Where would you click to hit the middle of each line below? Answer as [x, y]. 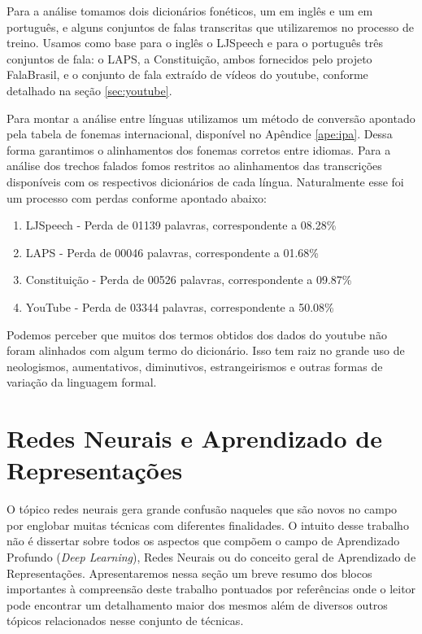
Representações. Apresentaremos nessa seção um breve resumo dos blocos [189, 573]
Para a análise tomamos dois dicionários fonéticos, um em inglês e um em [190, 11]
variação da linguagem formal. [82, 382]
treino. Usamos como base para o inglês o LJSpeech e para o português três [195, 43]
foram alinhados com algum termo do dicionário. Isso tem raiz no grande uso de [206, 350]
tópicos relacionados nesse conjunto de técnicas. [125, 621]
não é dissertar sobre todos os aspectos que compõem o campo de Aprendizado [203, 541]
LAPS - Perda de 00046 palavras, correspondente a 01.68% [172, 252]
